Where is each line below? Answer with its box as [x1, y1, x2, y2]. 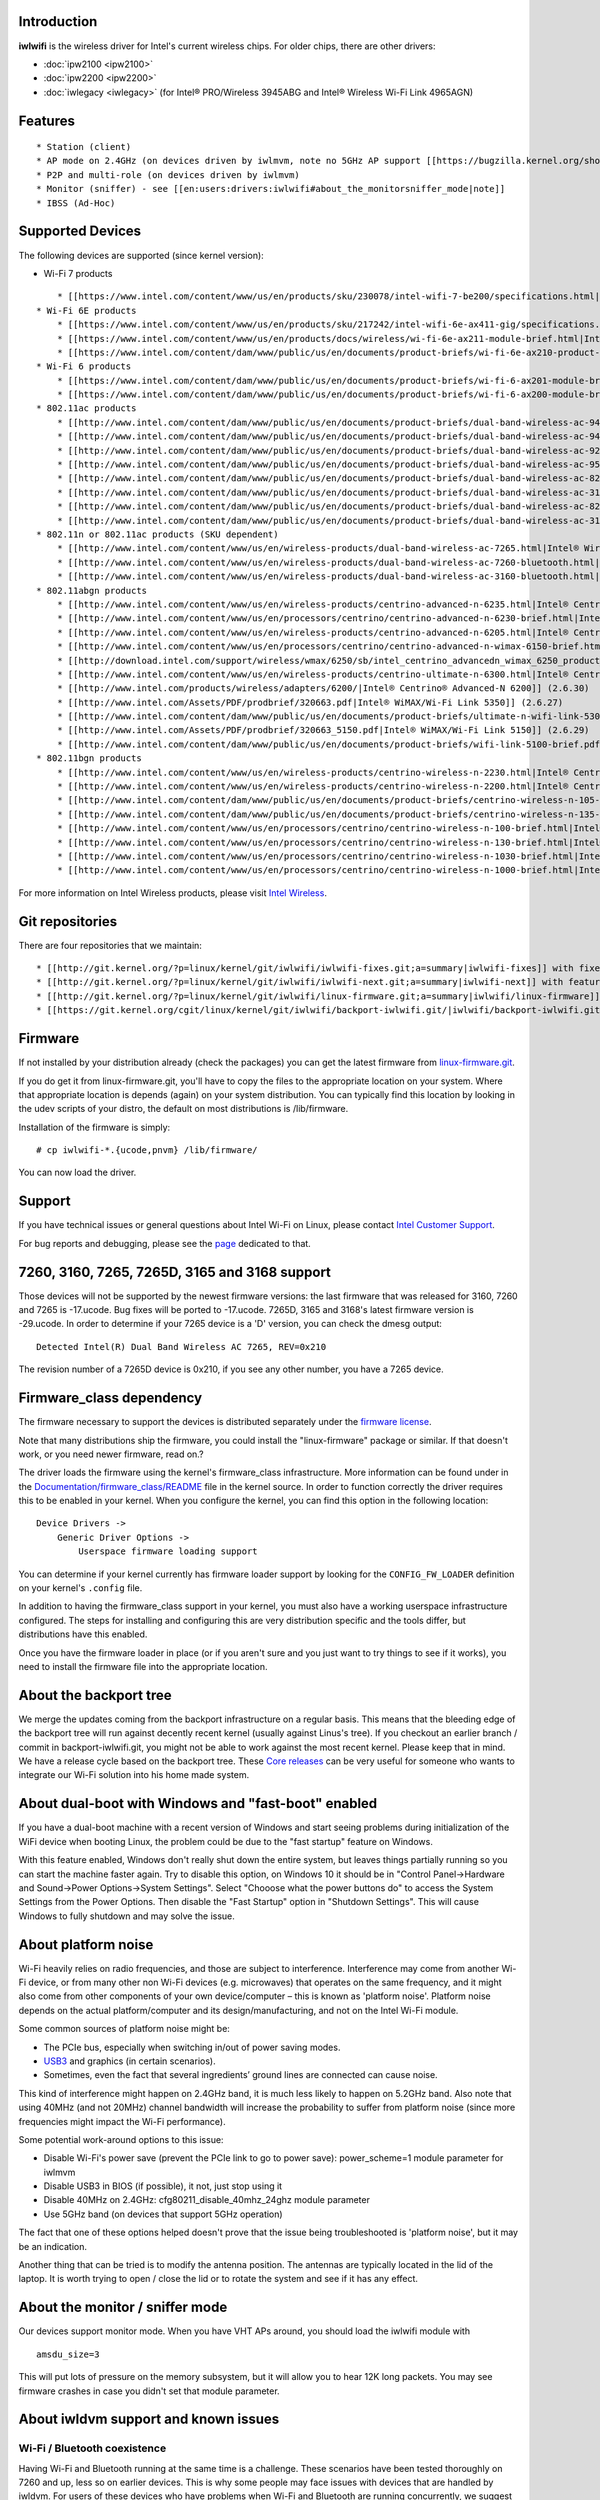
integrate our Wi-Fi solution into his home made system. [18, 1769, 250, 1781]
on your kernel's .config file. [18, 1582, 143, 1594]
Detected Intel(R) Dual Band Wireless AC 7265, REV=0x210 [36, 1341, 327, 1352]
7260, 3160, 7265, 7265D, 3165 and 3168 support [18, 1263, 332, 1280]
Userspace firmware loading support [78, 1546, 259, 1557]
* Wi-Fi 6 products [36, 361, 132, 372]
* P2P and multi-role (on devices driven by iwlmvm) [36, 169, 300, 180]
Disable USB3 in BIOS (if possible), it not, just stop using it [43, 2180, 283, 2192]
